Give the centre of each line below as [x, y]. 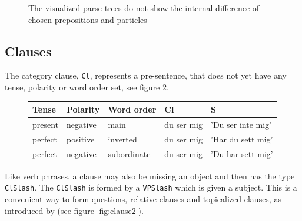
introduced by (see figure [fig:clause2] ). [74, 210]
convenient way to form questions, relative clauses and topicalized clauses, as [143, 199]
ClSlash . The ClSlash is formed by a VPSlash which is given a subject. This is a [151, 187]
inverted [122, 139]
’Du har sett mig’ [242, 153]
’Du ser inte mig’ [241, 124]
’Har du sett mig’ [242, 139]
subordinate [129, 153]
